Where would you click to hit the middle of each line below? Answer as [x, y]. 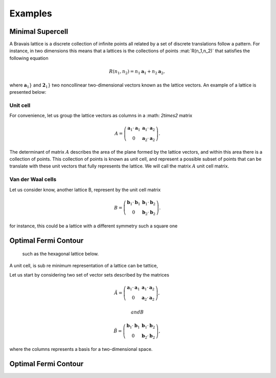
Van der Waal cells [33, 179]
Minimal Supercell [39, 31]
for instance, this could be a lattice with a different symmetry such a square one [94, 226]
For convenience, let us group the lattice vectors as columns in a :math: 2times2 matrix [101, 116]
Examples [31, 13]
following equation [29, 58]
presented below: [28, 92]
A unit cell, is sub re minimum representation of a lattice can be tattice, [84, 265]
